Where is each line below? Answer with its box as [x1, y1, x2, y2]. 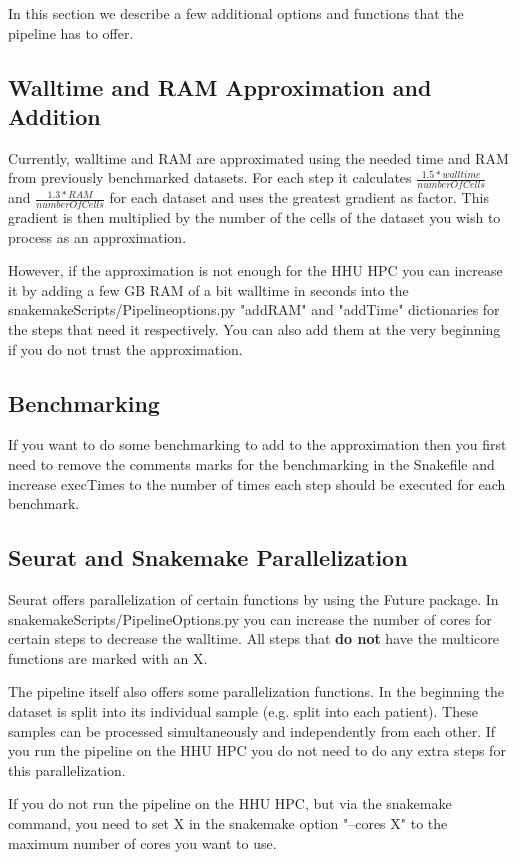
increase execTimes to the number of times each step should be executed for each [8, 473, 506, 494]
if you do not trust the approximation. [8, 338, 243, 359]
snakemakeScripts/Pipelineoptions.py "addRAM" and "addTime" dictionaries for [8, 299, 500, 320]
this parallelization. [8, 759, 126, 780]
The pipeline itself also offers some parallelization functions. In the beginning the [8, 681, 504, 702]
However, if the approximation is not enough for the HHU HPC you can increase [8, 260, 503, 281]
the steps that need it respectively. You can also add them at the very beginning [8, 319, 501, 339]
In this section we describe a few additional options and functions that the [8, 3, 464, 23]
